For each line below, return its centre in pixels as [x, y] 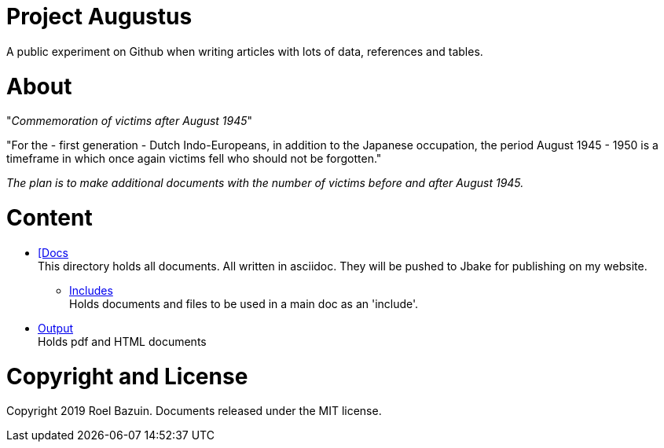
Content [50, 218]
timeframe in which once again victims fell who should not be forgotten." [194, 159]
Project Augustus [99, 17]
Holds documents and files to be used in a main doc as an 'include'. [244, 303]
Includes [91, 290]
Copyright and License [127, 376]
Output [55, 328]
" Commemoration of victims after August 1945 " [130, 121]
